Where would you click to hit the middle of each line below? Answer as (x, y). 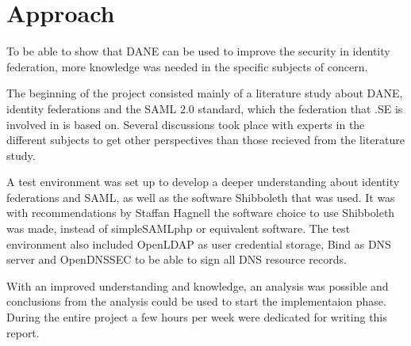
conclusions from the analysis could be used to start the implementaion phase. (196, 301)
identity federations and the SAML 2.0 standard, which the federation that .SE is (205, 108)
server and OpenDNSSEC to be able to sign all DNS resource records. (177, 259)
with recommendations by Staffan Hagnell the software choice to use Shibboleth (201, 213)
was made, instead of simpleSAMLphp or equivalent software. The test (179, 228)
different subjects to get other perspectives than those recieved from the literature (205, 140)
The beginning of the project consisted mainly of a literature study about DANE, (205, 93)
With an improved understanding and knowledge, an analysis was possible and (198, 285)
